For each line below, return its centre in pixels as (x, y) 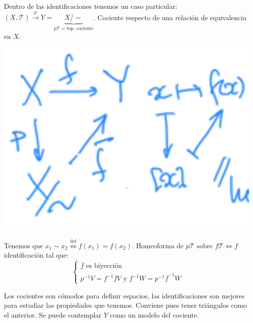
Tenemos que (24, 245)
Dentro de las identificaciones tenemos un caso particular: (91, 6)
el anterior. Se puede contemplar (53, 314)
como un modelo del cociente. (154, 314)
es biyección (104, 266)
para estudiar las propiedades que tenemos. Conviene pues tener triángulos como (126, 305)
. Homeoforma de (158, 245)
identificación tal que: (36, 255)
